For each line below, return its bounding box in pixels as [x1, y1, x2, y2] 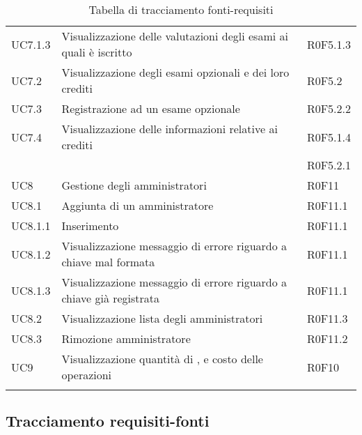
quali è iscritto [61, 44, 132, 60]
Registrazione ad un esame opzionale [61, 100, 240, 116]
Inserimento [61, 217, 119, 234]
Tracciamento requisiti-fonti [6, 410, 210, 432]
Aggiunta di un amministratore [61, 197, 214, 213]
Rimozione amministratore [61, 330, 191, 346]
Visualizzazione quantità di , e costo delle [61, 351, 263, 367]
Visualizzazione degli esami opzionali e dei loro [61, 64, 290, 80]
